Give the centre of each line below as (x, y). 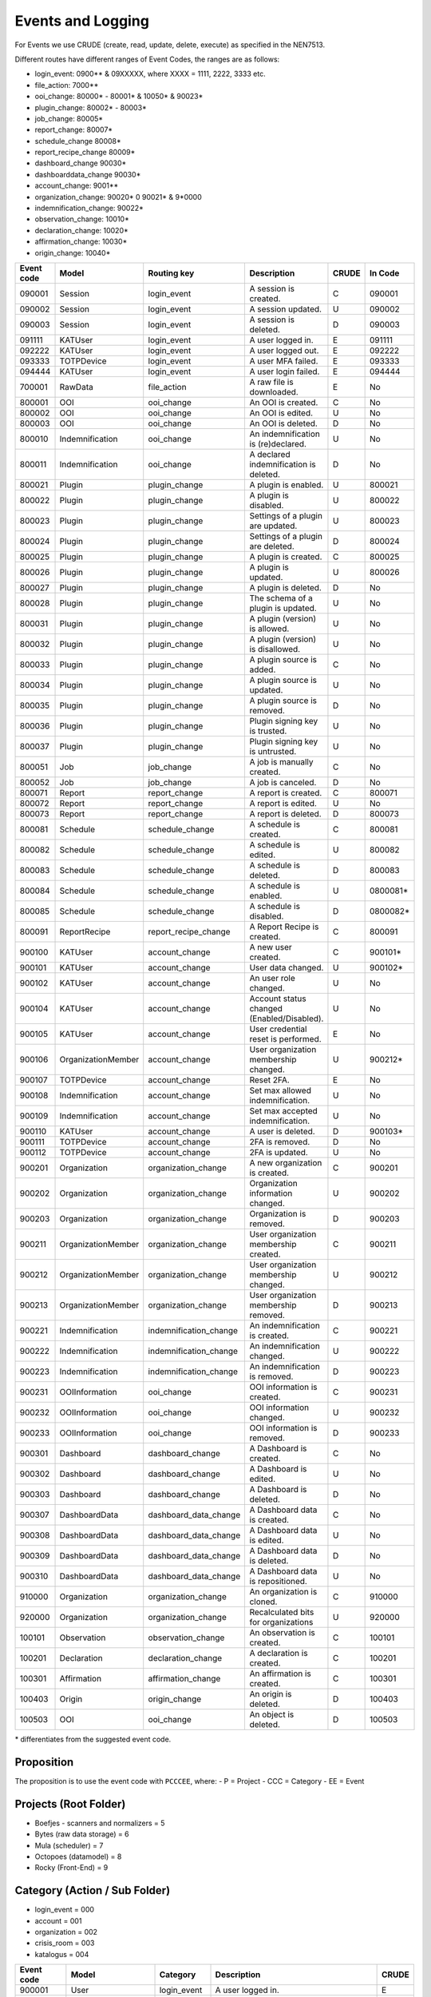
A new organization (286, 1162)
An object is (272, 1714)
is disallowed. (275, 649)
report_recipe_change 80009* (85, 153)
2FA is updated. (279, 1152)
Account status (278, 998)
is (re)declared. (278, 443)
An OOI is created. (284, 402)
